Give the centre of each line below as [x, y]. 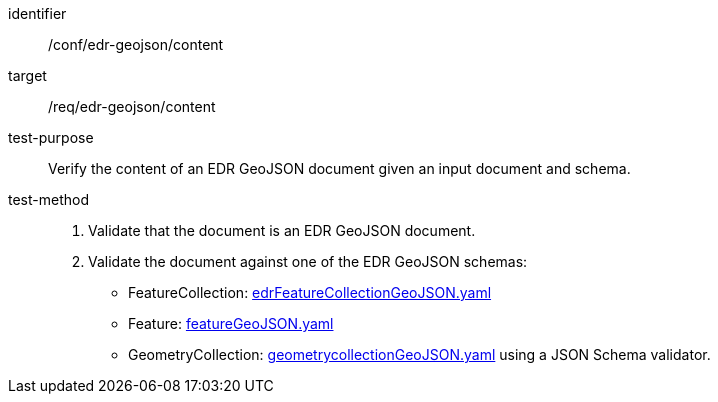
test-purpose [51, 137]
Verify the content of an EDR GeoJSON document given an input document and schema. [339, 168]
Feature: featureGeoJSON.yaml [231, 323]
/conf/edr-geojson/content [136, 44]
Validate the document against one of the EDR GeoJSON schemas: [308, 261]
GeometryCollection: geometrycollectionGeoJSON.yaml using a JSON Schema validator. [419, 354]
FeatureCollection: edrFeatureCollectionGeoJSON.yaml [310, 292]
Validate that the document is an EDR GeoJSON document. [282, 230]
